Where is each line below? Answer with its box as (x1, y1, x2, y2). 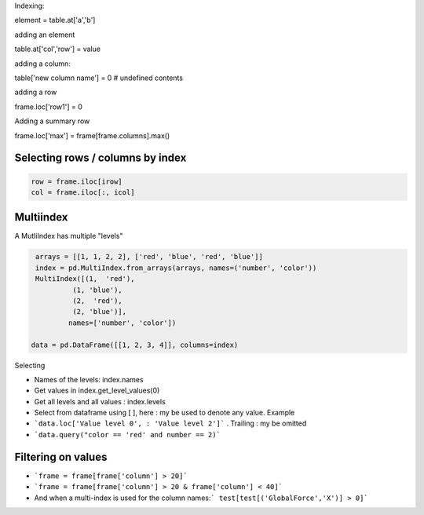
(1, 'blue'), (71, 285, 123, 294)
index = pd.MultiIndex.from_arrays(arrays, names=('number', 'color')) (35, 263, 317, 272)
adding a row (14, 87, 57, 97)
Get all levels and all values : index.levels (34, 396, 166, 406)
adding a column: (14, 59, 71, 68)
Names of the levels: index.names (34, 374, 144, 384)
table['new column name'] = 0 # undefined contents (14, 73, 184, 82)
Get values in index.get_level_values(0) (34, 385, 160, 396)
